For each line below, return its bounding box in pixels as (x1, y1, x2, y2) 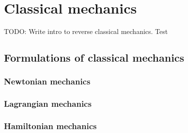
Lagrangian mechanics (4, 98, 92, 110)
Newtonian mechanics (4, 75, 91, 87)
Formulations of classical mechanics (4, 50, 185, 65)
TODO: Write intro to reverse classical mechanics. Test (4, 26, 168, 36)
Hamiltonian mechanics (4, 120, 97, 132)
